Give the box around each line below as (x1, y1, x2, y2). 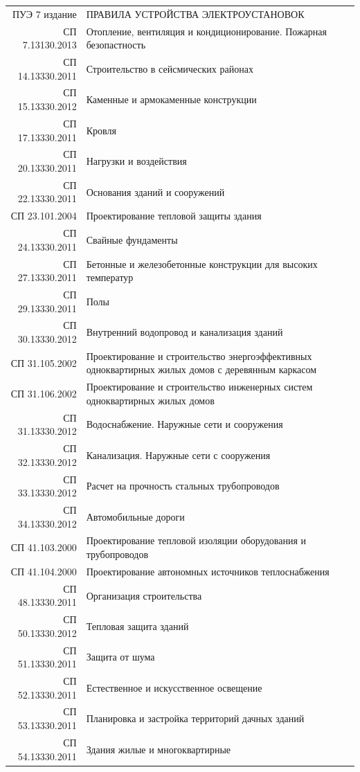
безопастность (86, 37, 146, 52)
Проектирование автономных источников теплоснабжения (86, 564, 330, 578)
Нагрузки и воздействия (86, 154, 187, 168)
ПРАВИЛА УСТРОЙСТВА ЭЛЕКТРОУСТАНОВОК (86, 6, 305, 21)
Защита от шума (86, 649, 155, 664)
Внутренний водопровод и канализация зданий (86, 325, 283, 339)
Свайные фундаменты (86, 232, 178, 246)
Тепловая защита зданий (86, 618, 189, 633)
